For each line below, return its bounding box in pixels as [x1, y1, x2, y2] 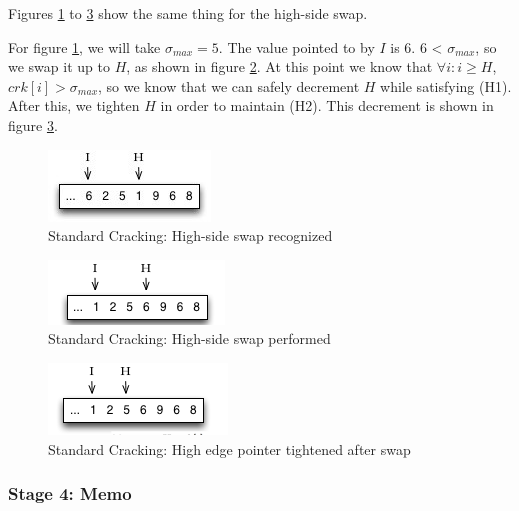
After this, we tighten [8, 95, 140, 116]
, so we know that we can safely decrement [98, 75, 360, 96]
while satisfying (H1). [380, 75, 512, 96]
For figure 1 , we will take [8, 36, 161, 57]
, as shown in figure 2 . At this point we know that [126, 56, 433, 77]
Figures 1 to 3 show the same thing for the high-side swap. [8, 3, 368, 23]
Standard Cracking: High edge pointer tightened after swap [48, 438, 411, 459]
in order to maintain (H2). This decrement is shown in [160, 95, 494, 116]
